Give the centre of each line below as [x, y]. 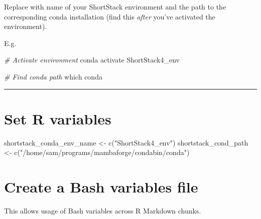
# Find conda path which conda [53, 76]
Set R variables [58, 118]
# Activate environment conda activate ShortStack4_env [92, 60]
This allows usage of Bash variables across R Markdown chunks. [103, 210]
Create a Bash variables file [101, 187]
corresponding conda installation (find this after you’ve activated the [110, 16]
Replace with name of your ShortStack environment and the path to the [115, 6]
